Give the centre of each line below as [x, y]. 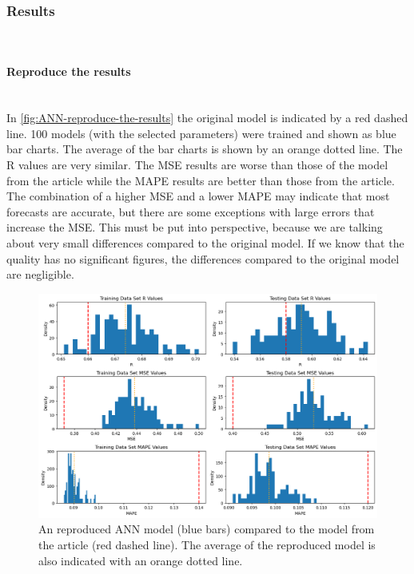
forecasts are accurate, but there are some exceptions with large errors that [191, 211]
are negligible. [40, 274]
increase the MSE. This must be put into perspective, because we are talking [195, 227]
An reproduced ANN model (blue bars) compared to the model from [207, 529]
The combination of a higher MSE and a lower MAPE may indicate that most [198, 196]
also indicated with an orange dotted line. [141, 560]
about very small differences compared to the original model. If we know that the [205, 242]
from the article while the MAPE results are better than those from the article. [201, 180]
